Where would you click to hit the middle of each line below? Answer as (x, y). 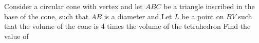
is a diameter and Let (138, 16)
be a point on (203, 16)
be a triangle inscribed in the (209, 6)
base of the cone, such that (47, 16)
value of (16, 36)
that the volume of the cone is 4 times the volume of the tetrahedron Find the (127, 26)
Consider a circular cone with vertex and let (73, 6)
